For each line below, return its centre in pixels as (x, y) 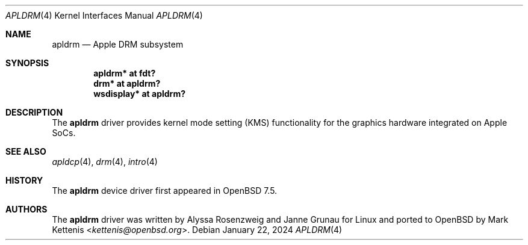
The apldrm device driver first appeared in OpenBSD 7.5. (165, 191)
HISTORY (24, 180)
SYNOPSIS (27, 63)
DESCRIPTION (34, 112)
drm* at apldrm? (127, 83)
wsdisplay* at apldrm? (140, 94)
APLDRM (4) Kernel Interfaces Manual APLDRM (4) (104, 15)
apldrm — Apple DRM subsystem (118, 44)
